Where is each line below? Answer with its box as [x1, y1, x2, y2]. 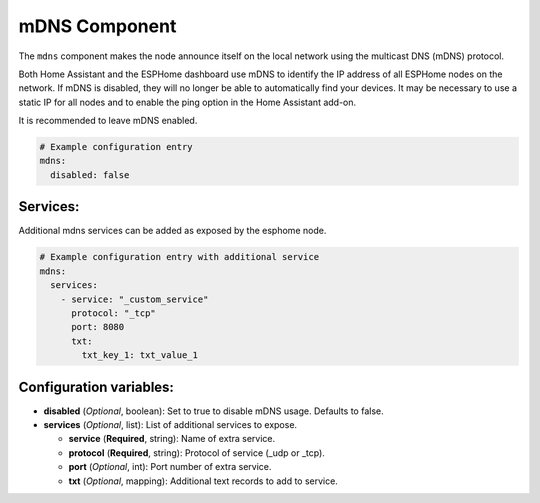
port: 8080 [71, 321, 125, 333]
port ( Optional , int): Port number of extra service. [68, 461, 272, 473]
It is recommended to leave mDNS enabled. [18, 115, 198, 127]
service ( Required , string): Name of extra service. [68, 433, 276, 445]
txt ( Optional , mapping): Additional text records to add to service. [68, 475, 339, 487]
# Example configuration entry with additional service [39, 251, 320, 263]
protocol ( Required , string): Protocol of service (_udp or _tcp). [68, 446, 325, 459]
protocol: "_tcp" [71, 307, 157, 319]
